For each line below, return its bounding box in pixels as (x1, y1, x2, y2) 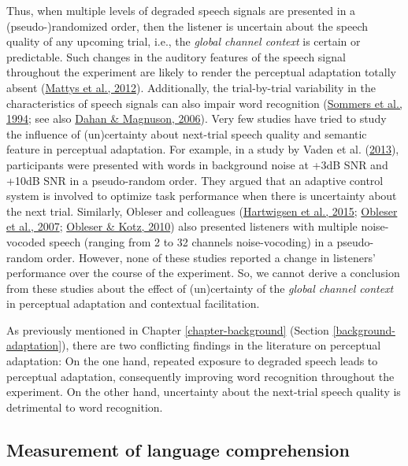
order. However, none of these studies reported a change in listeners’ (46, 249, 376, 265)
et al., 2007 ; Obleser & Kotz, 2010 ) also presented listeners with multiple (6, 218, 358, 235)
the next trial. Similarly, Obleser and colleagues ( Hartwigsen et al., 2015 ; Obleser (6, 202, 398, 219)
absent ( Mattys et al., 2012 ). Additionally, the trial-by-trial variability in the (6, 79, 376, 95)
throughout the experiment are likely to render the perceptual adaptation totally (6, 64, 396, 80)
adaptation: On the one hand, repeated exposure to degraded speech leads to (6, 353, 378, 369)
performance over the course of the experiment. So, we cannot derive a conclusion (6, 264, 400, 281)
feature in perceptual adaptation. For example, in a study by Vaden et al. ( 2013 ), (6, 141, 399, 157)
